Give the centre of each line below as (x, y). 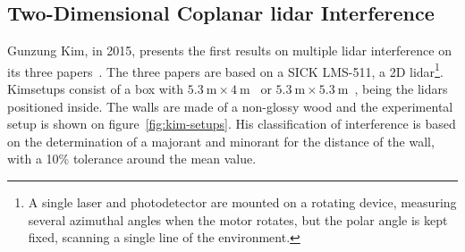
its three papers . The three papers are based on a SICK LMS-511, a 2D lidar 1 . (225, 70)
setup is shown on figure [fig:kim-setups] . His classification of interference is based (232, 124)
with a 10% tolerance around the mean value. (132, 159)
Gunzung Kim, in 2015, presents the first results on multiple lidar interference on (229, 50)
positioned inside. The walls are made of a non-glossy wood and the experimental (230, 106)
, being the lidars (401, 89)
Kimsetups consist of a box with (96, 89)
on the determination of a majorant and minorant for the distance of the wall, (221, 141)
